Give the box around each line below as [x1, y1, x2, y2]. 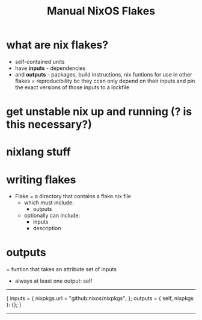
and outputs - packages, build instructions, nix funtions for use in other [14, 71, 192, 78]
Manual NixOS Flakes [47, 4, 155, 18]
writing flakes [6, 173, 76, 186]
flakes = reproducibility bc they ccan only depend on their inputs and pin [14, 77, 195, 84]
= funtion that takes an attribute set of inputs [6, 266, 117, 273]
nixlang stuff [6, 145, 71, 159]
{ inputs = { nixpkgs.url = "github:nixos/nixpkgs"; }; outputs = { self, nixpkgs [6, 295, 194, 302]
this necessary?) [6, 118, 92, 131]
